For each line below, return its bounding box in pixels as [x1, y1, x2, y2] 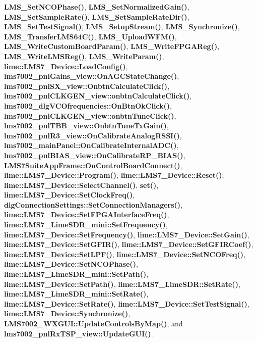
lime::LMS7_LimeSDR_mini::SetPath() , [4, 269, 149, 279]
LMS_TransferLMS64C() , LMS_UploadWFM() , [4, 31, 177, 41]
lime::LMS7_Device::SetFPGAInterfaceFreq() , [4, 209, 169, 220]
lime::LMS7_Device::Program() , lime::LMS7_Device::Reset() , [4, 170, 224, 180]
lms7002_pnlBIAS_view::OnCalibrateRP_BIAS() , [4, 150, 185, 160]
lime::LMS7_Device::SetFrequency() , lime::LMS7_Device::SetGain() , [4, 229, 249, 239]
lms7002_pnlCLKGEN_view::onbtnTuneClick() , [4, 110, 176, 121]
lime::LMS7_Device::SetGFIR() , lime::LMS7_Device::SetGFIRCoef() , [4, 239, 253, 250]
